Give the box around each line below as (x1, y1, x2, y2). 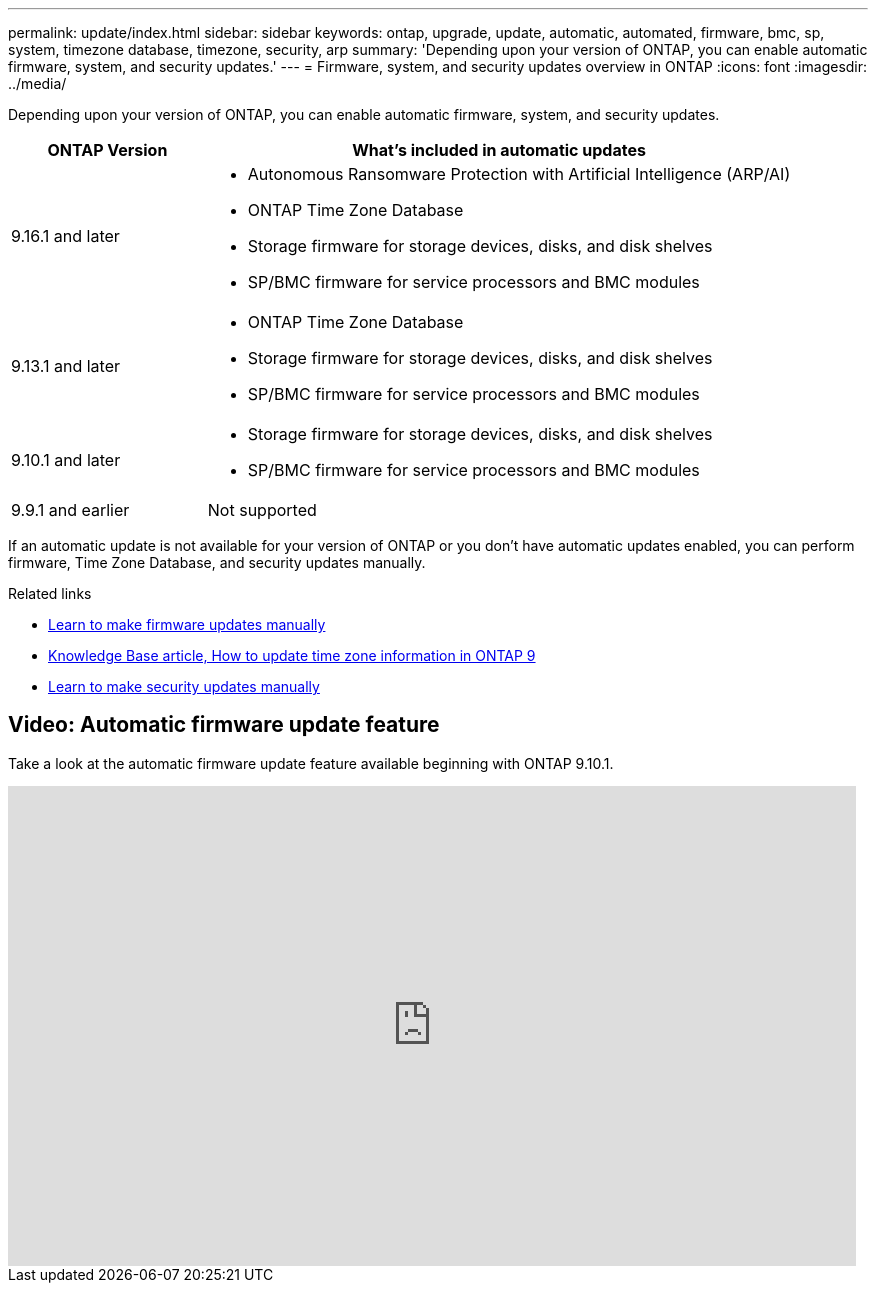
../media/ (8, 75, 67, 92)
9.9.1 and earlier (11, 500, 130, 520)
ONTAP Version (47, 140, 168, 160)
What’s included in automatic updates (352, 140, 646, 160)
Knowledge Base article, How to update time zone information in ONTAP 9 (48, 647, 536, 664)
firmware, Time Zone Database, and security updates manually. (8, 554, 426, 571)
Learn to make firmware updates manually (48, 616, 326, 633)
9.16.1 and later (11, 226, 120, 246)
